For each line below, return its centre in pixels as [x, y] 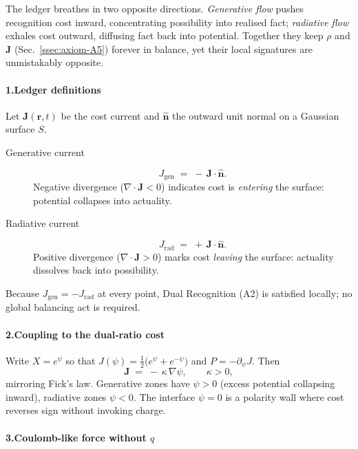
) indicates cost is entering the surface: [243, 187]
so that [81, 360]
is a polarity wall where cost [285, 396]
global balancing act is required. [73, 307]
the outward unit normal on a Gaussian [256, 115]
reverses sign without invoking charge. [86, 410]
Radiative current [43, 223]
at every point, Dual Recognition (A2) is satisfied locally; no [225, 293]
